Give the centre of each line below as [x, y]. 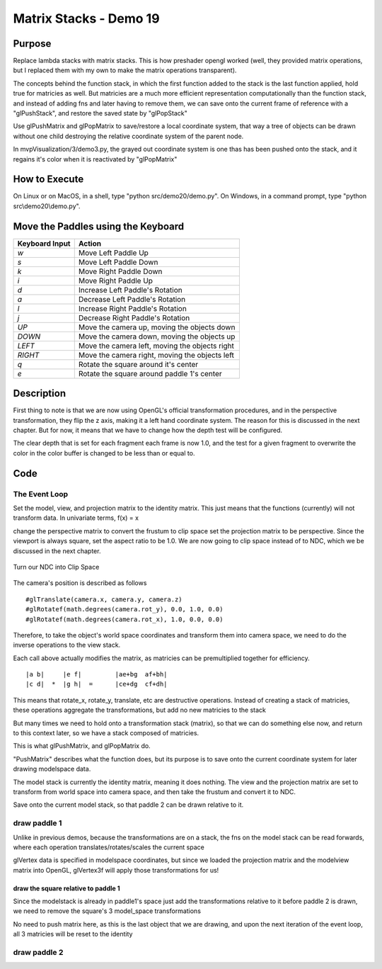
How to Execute [48, 180]
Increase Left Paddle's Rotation [131, 290]
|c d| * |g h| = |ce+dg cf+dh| [97, 684]
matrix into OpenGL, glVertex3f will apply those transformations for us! [116, 870]
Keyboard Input [44, 243]
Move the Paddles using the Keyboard [99, 226]
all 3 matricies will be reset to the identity [73, 934]
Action [90, 243]
